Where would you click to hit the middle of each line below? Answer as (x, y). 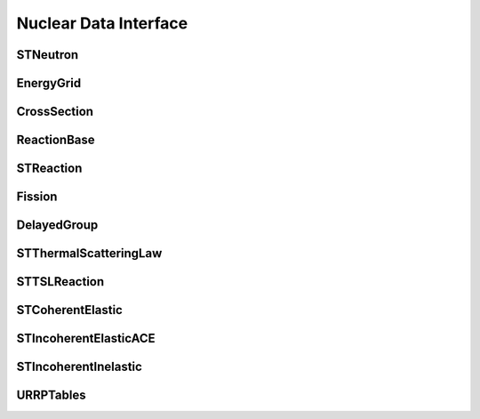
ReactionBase (56, 140)
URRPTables (51, 395)
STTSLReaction (60, 282)
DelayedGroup (57, 226)
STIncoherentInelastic (79, 367)
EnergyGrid (49, 83)
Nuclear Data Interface (102, 23)
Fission (37, 197)
